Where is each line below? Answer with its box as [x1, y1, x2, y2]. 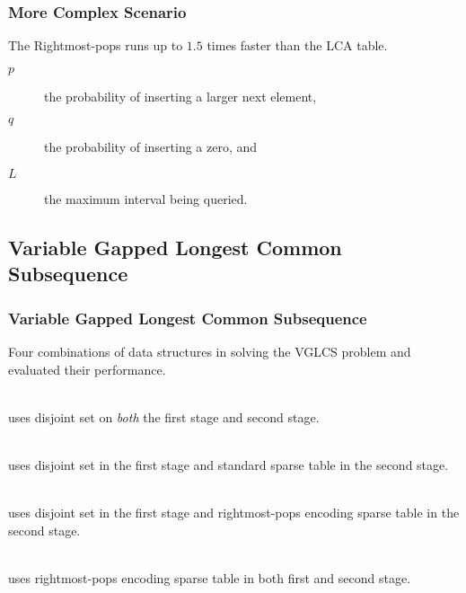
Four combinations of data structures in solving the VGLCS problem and [8, 341, 411, 360]
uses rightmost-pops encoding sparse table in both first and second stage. [8, 568, 411, 587]
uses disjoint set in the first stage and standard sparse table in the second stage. [8, 455, 449, 474]
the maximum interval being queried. [44, 190, 248, 208]
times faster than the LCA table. [207, 36, 388, 55]
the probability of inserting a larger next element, [44, 86, 317, 105]
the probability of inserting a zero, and [44, 137, 258, 156]
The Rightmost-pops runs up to [8, 36, 183, 55]
